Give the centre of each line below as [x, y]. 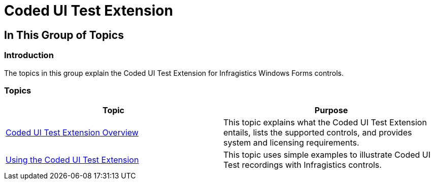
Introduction [29, 55]
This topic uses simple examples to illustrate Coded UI [327, 155]
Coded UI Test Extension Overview [72, 133]
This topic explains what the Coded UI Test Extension [325, 123]
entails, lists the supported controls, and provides [318, 133]
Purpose [331, 110]
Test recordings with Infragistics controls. [303, 165]
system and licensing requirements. [291, 143]
